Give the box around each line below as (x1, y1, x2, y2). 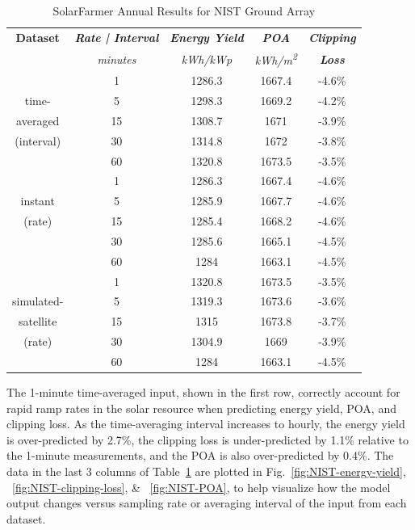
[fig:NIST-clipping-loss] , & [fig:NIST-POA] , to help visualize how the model (12, 478, 391, 495)
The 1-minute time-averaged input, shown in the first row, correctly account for (6, 384, 400, 401)
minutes (97, 50, 136, 67)
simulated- (12, 292, 64, 309)
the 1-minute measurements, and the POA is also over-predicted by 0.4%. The (6, 447, 394, 464)
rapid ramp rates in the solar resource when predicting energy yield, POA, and (6, 399, 396, 416)
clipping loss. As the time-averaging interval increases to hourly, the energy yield (6, 415, 405, 432)
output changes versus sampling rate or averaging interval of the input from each (6, 494, 407, 511)
